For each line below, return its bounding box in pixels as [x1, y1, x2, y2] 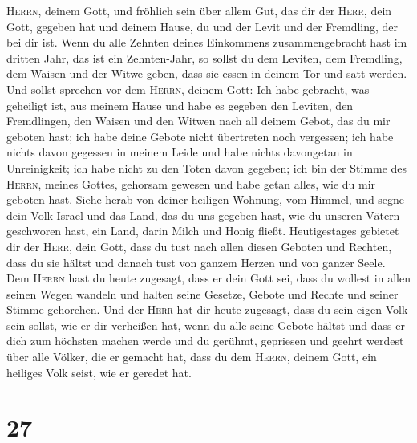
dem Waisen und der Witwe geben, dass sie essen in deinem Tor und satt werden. [6, 65, 407, 82]
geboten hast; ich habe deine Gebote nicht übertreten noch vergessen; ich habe [6, 128, 394, 144]
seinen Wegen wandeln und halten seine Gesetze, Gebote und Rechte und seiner [6, 285, 399, 302]
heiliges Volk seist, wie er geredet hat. [6, 364, 192, 380]
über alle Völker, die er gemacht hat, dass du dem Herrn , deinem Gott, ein [6, 348, 377, 365]
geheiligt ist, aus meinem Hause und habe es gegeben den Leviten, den [6, 96, 354, 113]
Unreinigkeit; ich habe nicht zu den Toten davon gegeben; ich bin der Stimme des [6, 159, 407, 176]
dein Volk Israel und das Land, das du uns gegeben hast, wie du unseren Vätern [6, 206, 400, 223]
